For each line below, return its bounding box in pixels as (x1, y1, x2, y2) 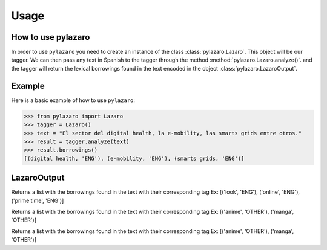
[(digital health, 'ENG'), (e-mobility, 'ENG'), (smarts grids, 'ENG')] (24, 155, 245, 162)
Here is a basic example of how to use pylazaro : (11, 97, 136, 104)
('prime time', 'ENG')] (11, 197, 64, 204)
